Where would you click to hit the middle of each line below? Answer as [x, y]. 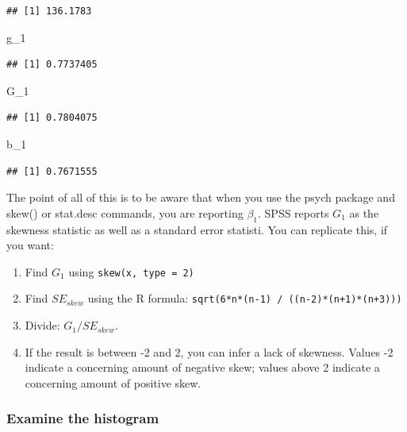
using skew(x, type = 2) [131, 271]
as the [364, 212]
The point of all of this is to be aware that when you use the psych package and [201, 197]
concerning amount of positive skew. [113, 382]
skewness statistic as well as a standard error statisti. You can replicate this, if [197, 229]
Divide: [42, 325]
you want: [30, 245]
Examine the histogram [83, 418]
